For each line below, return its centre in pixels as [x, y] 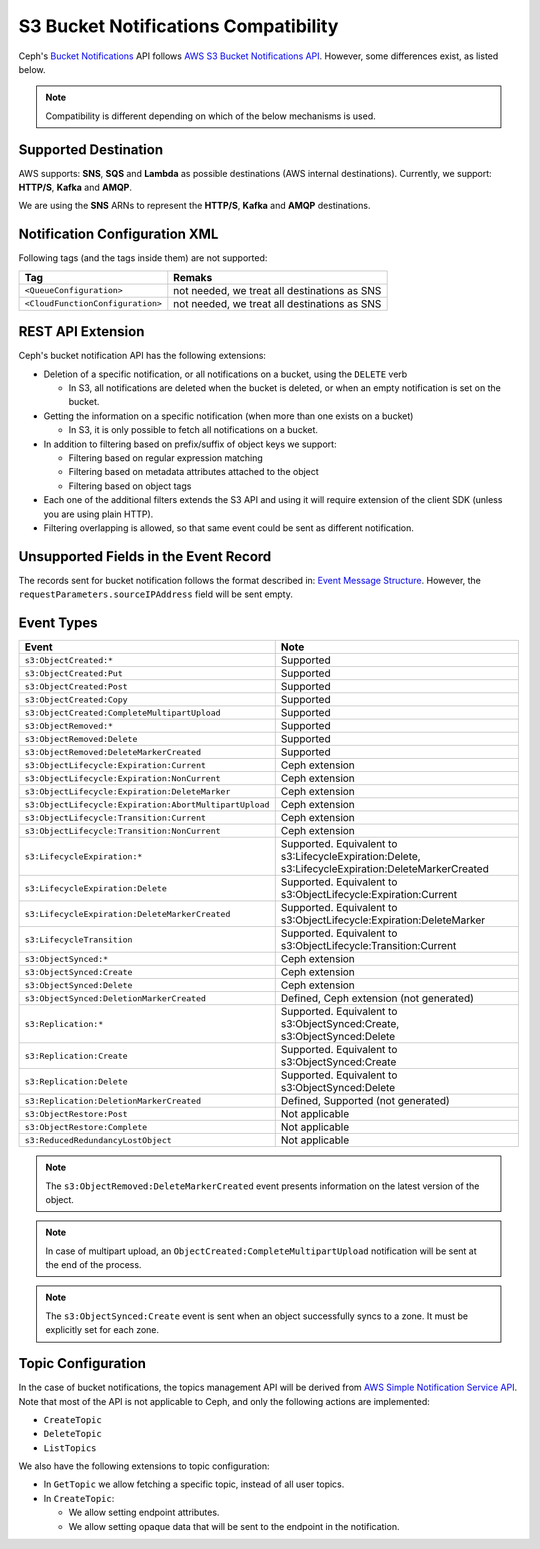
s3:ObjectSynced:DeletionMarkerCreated [115, 998]
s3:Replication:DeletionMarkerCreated [113, 1100]
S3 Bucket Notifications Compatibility [178, 26]
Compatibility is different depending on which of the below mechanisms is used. [211, 116]
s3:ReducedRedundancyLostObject [98, 1140]
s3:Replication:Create [76, 1055]
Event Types [58, 623]
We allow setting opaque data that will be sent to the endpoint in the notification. [234, 1526]
